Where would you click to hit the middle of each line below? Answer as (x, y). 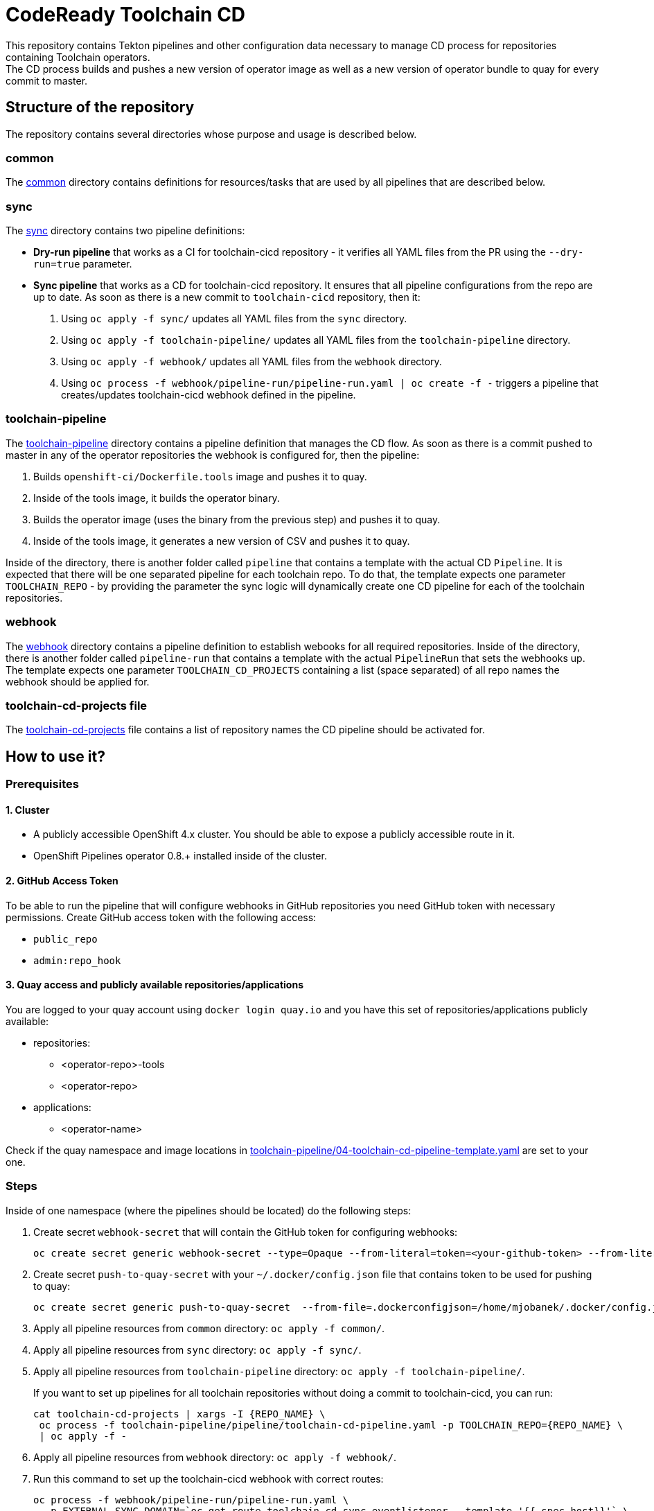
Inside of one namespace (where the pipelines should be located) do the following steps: (209, 1210)
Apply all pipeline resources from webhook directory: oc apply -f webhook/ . (215, 1457)
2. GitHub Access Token (62, 881)
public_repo (65, 939)
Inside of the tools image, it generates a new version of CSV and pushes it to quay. (222, 541)
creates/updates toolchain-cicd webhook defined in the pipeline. (209, 395)
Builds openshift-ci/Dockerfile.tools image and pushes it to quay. (200, 476)
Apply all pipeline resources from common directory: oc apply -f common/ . (209, 1328)
